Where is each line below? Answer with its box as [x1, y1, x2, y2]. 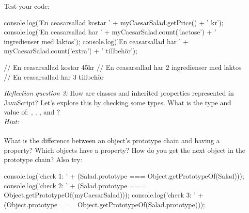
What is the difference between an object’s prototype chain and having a [4, 135, 220, 146]
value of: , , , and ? [4, 107, 60, 117]
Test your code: [4, 1, 50, 11]
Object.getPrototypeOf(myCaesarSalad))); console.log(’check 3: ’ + [4, 190, 203, 200]
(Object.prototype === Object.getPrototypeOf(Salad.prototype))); [4, 199, 205, 209]
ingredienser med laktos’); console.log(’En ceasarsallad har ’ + [4, 36, 188, 46]
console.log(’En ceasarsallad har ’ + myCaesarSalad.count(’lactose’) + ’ [4, 27, 217, 37]
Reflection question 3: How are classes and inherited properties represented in [4, 88, 234, 98]
